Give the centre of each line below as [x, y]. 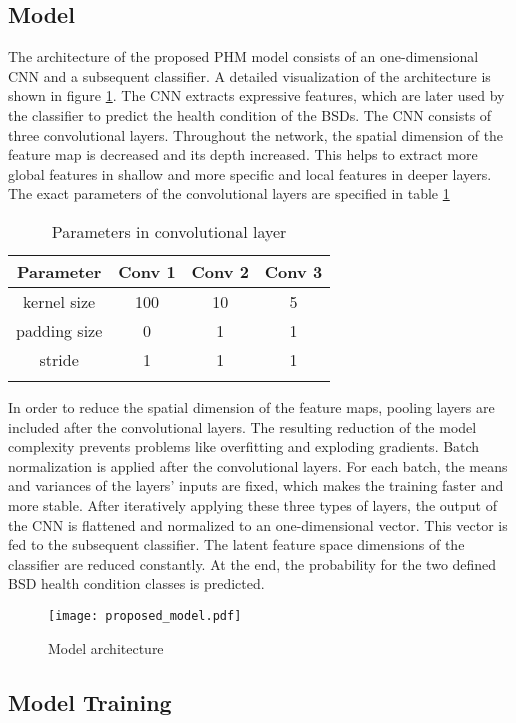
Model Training [90, 701]
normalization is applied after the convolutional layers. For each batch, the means [258, 465]
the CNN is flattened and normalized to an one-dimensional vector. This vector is [258, 524]
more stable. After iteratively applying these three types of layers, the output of [252, 504]
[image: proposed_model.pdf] [145, 615]
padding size [59, 330]
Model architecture [106, 647]
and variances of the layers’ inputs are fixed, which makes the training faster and [256, 485]
